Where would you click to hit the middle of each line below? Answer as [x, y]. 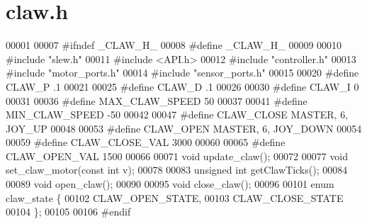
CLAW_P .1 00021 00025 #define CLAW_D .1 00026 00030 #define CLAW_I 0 [182, 86]
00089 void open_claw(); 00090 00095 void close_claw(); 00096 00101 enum [170, 184]
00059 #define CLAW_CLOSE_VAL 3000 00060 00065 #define [146, 142]
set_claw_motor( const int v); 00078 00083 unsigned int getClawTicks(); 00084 [177, 170]
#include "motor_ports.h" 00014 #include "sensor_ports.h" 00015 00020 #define [182, 73]
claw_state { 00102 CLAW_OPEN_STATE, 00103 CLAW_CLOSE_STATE [175, 197]
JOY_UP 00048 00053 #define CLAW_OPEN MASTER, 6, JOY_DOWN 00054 [184, 128]
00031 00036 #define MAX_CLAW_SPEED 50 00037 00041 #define [157, 100]
